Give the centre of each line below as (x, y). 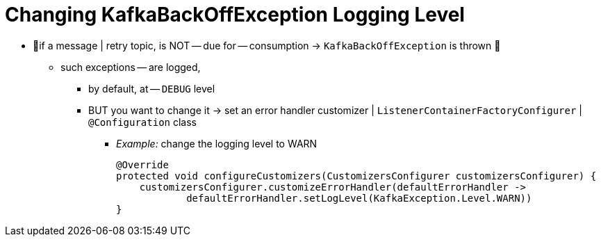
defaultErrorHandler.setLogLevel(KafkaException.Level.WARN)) (359, 198)
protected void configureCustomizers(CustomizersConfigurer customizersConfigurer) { (356, 176)
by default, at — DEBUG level (152, 88)
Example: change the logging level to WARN (217, 143)
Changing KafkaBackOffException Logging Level (235, 15)
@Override (142, 164)
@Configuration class (142, 122)
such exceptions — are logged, (131, 67)
